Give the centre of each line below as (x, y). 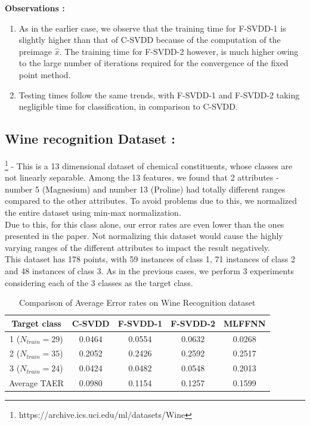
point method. (45, 74)
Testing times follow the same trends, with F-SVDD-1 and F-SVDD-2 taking (159, 94)
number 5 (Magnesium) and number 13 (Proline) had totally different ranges (145, 189)
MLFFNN (245, 323)
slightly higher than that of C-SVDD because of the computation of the (150, 40)
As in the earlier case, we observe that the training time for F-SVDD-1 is (152, 28)
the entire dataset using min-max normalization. (93, 212)
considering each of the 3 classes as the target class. (99, 282)
